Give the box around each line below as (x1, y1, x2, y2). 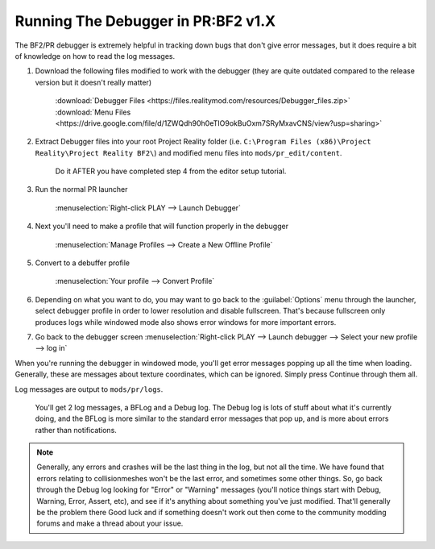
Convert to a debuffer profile (35, 258, 130, 268)
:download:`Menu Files (55, 107, 131, 117)
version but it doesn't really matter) (35, 77, 152, 87)
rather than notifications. (35, 425, 117, 435)
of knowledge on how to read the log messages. (14, 51, 176, 60)
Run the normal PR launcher (35, 185, 128, 194)
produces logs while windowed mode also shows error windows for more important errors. (35, 317, 337, 326)
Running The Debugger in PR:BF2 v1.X (14, 12, 276, 30)
